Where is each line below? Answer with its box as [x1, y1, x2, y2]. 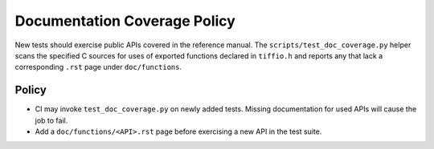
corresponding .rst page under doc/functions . [14, 62, 182, 72]
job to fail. [35, 115, 68, 125]
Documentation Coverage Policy [14, 12, 236, 30]
